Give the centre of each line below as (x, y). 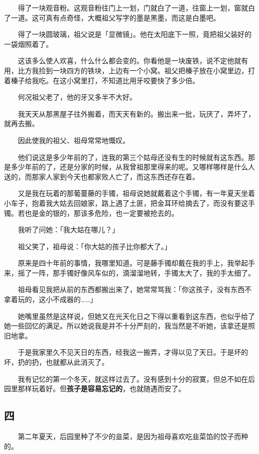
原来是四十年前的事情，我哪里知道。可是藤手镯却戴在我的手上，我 (126, 263)
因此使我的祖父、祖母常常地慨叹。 (73, 140)
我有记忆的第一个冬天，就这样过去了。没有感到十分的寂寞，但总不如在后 (136, 378)
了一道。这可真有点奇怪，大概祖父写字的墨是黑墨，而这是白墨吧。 (112, 17)
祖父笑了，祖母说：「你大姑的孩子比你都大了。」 (94, 246)
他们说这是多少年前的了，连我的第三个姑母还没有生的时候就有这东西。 (133, 157)
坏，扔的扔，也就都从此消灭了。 (56, 362)
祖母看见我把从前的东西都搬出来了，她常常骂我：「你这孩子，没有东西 (131, 289)
